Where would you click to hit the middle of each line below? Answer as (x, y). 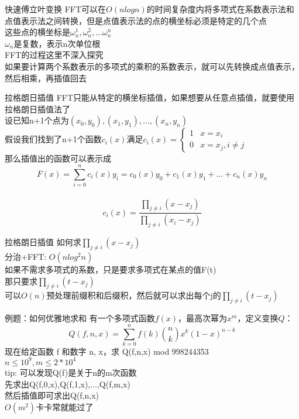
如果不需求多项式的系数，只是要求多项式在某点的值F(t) (111, 269)
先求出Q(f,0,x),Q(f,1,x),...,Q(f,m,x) (68, 384)
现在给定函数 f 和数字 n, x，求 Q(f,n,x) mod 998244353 (107, 351)
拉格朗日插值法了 (37, 109)
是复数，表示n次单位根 (57, 43)
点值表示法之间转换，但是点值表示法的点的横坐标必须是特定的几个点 (136, 20)
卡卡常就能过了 (65, 406)
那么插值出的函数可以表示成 (58, 158)
